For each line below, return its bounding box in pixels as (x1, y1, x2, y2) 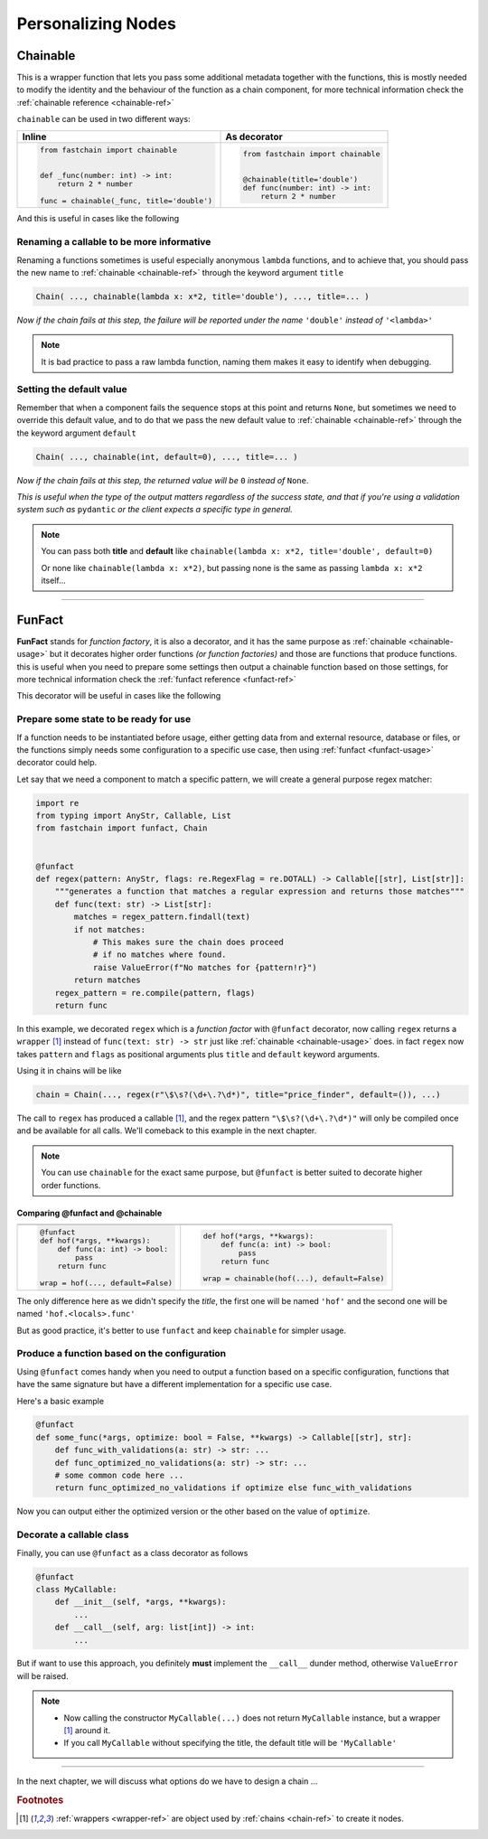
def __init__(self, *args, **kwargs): (54, 1597, 227, 1608)
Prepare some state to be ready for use (16, 713, 192, 726)
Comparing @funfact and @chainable (16, 1207, 163, 1218)
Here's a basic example (16, 1395, 104, 1406)
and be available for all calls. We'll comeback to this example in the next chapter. (16, 1125, 317, 1136)
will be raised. (16, 1670, 69, 1681)
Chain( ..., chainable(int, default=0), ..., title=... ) (35, 452, 298, 462)
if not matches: (73, 924, 146, 934)
